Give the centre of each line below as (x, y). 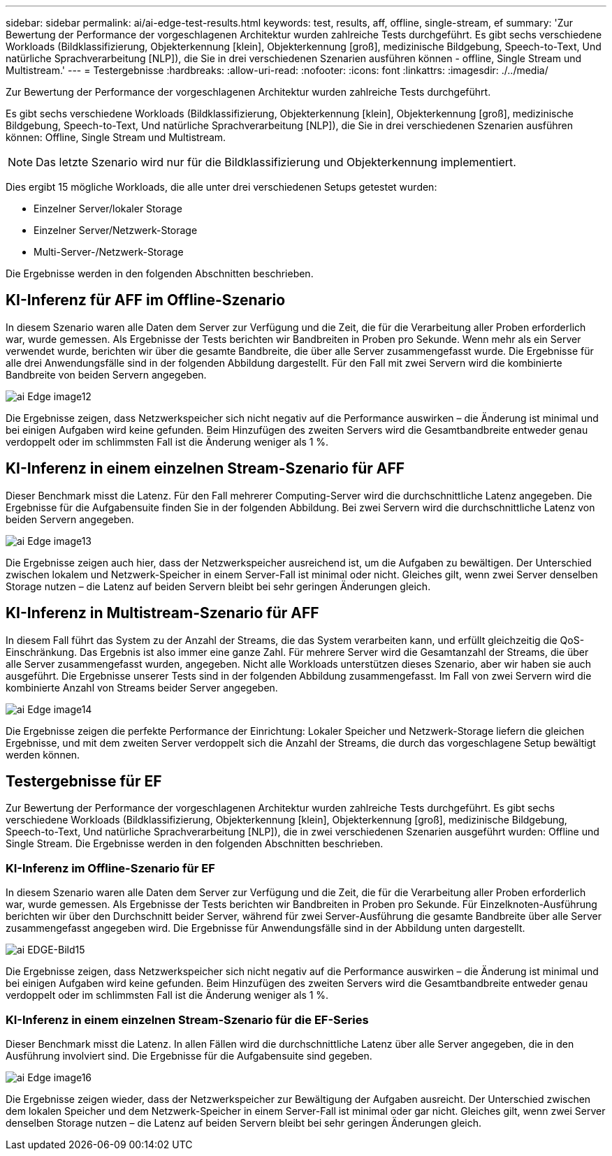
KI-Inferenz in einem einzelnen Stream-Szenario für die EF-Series (187, 1019)
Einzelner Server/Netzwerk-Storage (116, 230)
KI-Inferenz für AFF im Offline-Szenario (146, 300)
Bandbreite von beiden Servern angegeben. (106, 374)
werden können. (43, 754)
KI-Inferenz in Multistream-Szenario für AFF (162, 613)
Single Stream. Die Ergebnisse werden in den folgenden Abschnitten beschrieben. (195, 844)
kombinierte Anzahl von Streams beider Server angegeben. (142, 687)
